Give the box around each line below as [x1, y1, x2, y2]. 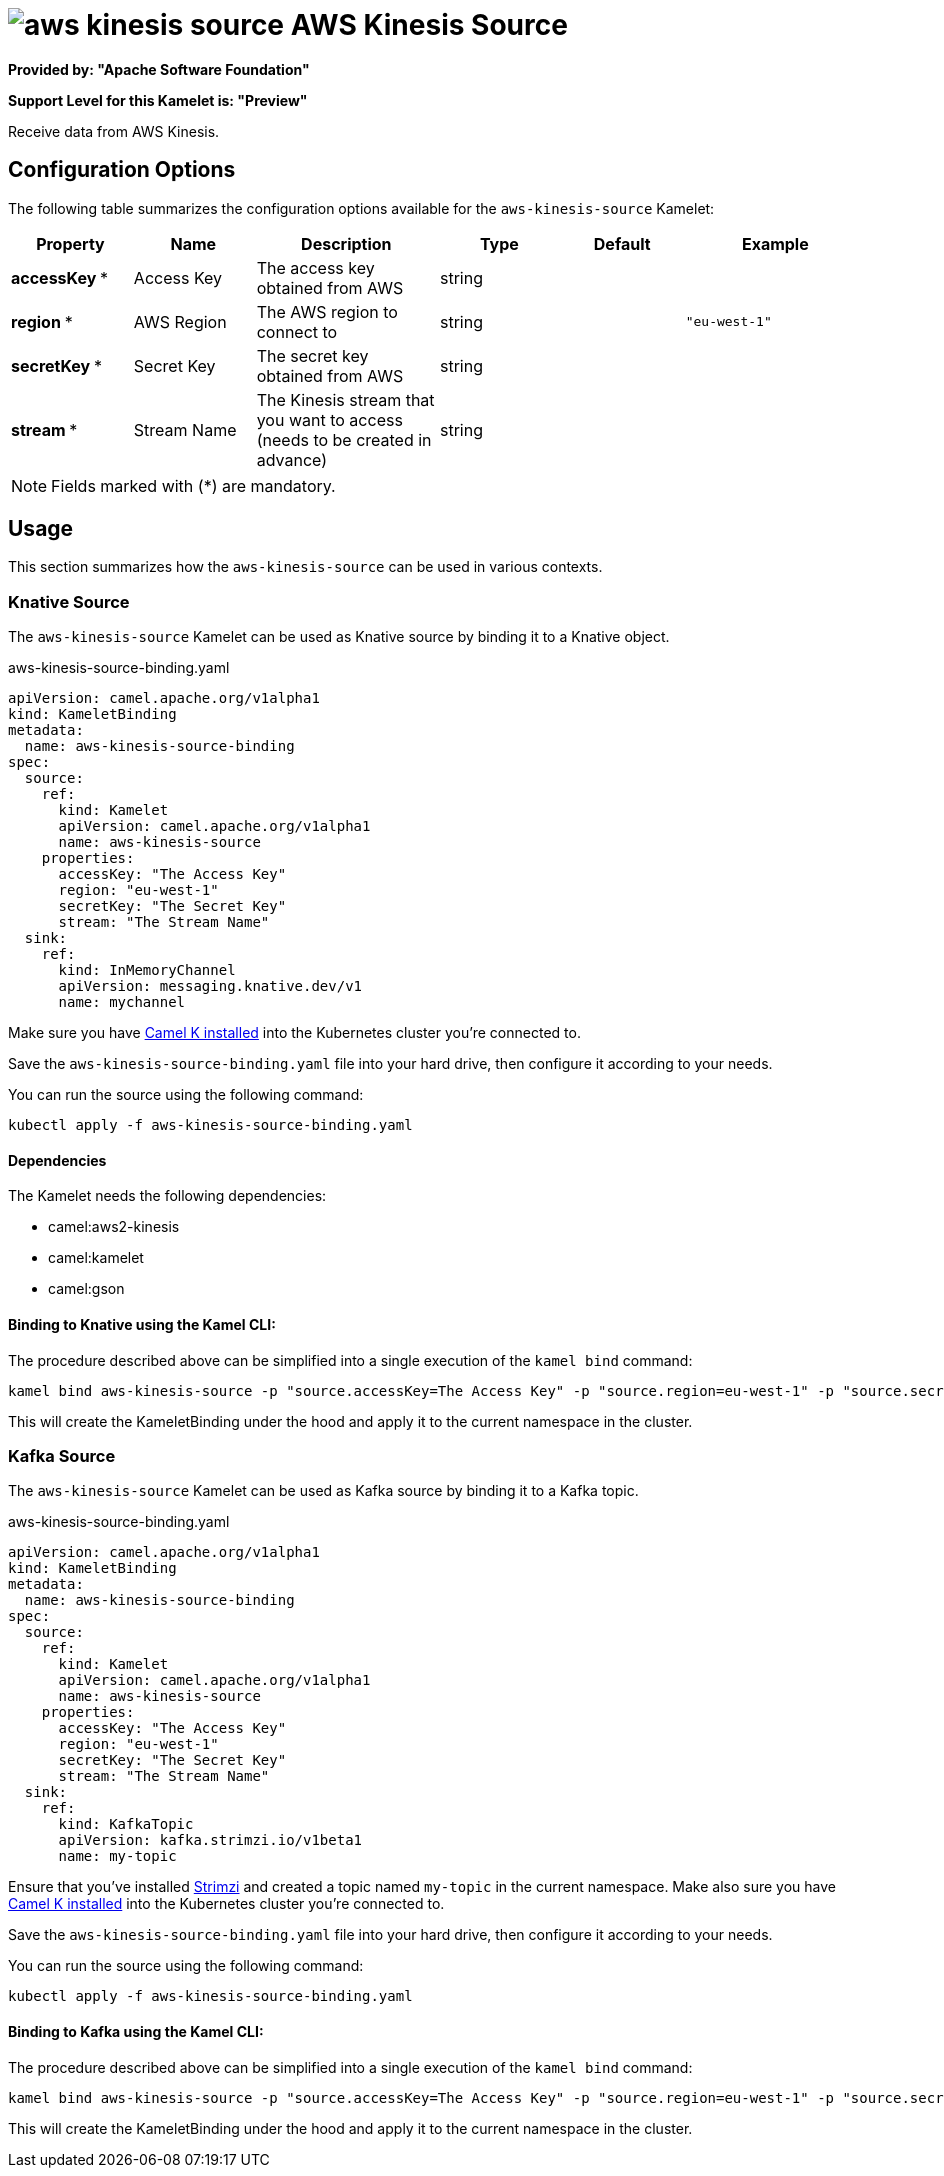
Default [593, 233, 651, 254]
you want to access [256, 409, 403, 430]
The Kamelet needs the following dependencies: [8, 1187, 327, 1205]
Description [301, 233, 392, 254]
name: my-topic [58, 1848, 177, 1865]
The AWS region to [256, 301, 398, 322]
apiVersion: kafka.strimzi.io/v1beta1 [58, 1832, 363, 1849]
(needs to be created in [256, 429, 432, 450]
